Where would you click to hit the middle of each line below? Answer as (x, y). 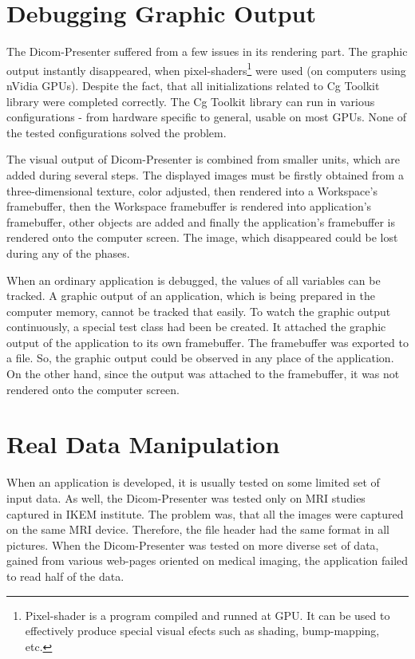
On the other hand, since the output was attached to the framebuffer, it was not (203, 374)
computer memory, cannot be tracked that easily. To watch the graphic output (199, 311)
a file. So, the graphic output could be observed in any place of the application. (200, 358)
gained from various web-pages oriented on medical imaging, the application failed (207, 560)
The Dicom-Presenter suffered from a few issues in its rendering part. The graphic (207, 51)
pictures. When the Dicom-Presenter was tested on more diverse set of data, (193, 545)
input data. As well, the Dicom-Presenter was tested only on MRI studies (186, 497)
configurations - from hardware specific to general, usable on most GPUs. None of (206, 117)
